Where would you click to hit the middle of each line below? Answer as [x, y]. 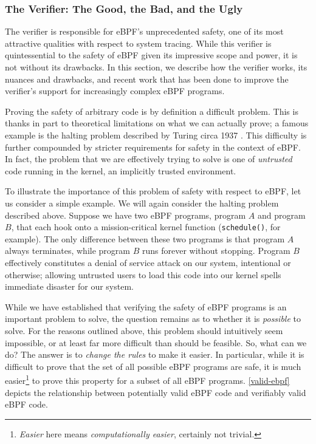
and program [281, 215]
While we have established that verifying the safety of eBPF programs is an [146, 306]
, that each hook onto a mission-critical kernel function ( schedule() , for [146, 227]
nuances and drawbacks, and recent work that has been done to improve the [147, 79]
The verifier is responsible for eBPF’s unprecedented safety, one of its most [144, 31]
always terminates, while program [67, 251]
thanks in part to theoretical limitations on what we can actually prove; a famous [157, 123]
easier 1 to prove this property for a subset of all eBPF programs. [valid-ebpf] [147, 379]
